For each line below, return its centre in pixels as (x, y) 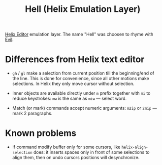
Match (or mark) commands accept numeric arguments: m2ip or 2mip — (84, 108)
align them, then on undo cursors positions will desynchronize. (76, 158)
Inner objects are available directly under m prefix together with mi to (81, 93)
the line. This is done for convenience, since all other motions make (81, 79)
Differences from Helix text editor (75, 60)
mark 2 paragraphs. (32, 113)
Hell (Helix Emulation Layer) (83, 9)
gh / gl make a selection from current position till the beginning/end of (83, 73)
